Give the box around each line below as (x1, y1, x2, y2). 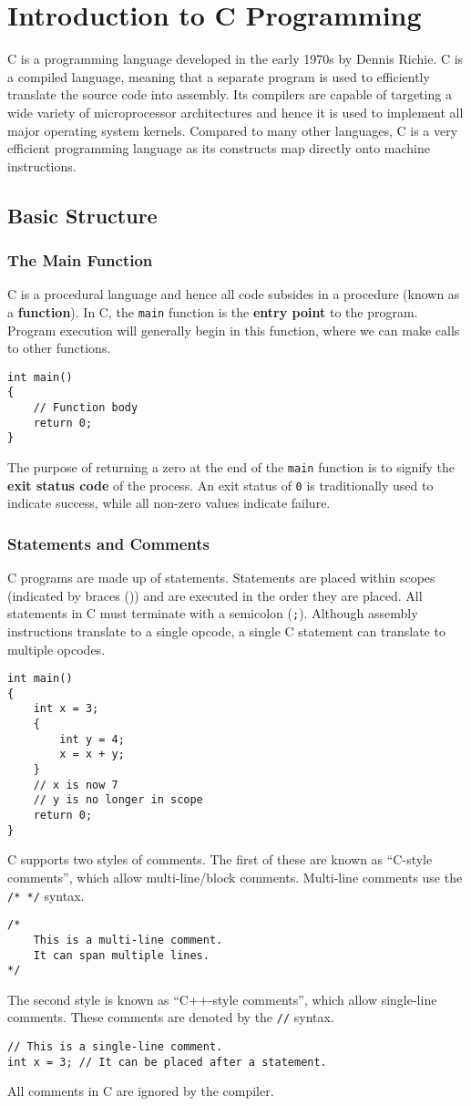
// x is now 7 (33, 778, 118, 791)
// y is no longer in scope (33, 793, 203, 807)
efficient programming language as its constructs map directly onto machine (7, 139, 430, 158)
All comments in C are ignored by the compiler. (7, 1081, 274, 1101)
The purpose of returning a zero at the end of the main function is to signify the (7, 458, 456, 476)
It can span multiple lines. (33, 948, 210, 962)
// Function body (33, 401, 138, 415)
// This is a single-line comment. (7, 1040, 223, 1054)
